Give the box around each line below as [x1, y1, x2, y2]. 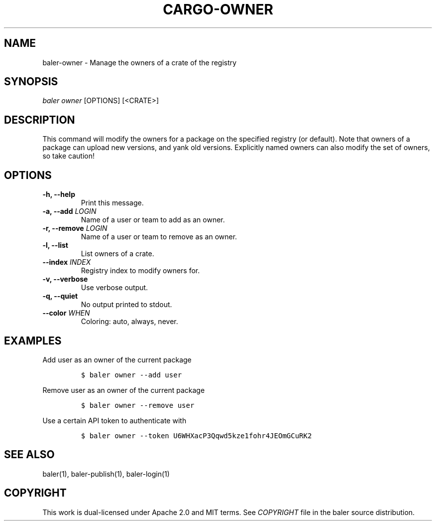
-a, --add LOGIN [42, 207, 97, 216]
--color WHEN [42, 309, 90, 318]
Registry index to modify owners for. [81, 266, 200, 275]
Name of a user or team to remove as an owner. [81, 232, 237, 241]
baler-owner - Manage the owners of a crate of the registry [42, 58, 237, 67]
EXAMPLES [4, 334, 62, 347]
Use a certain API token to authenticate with [42, 416, 187, 425]
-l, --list [42, 241, 68, 250]
